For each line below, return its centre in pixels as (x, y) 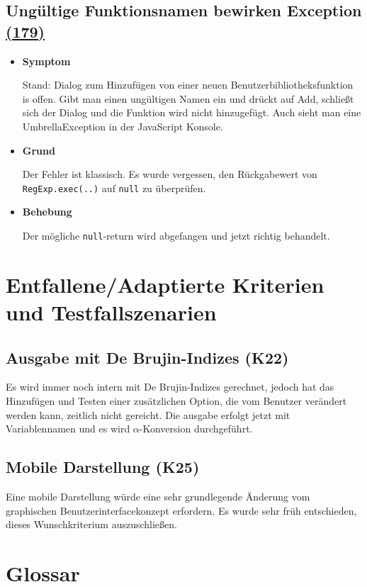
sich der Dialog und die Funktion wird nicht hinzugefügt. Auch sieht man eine (192, 112)
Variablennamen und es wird (68, 429)
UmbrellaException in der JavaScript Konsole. (123, 126)
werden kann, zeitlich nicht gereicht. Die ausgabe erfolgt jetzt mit (148, 414)
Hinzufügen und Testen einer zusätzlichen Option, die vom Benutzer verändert (176, 401)
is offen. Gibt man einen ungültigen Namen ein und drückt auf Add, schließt (188, 98)
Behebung (47, 212)
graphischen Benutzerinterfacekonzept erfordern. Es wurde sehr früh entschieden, (181, 510)
